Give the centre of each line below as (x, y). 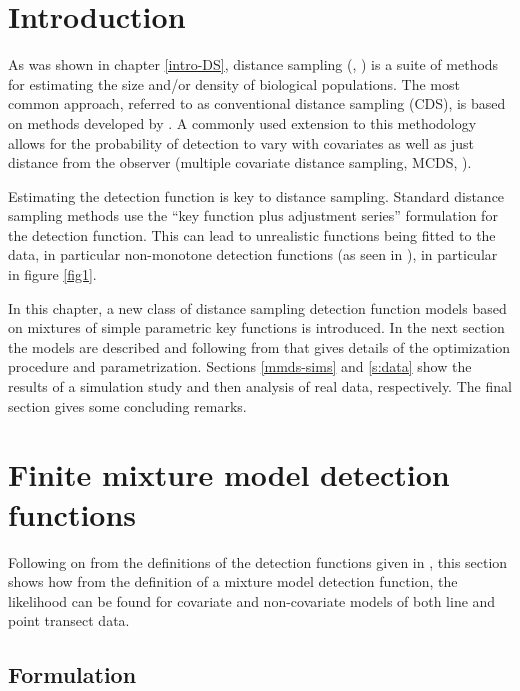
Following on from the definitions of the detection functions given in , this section (258, 561)
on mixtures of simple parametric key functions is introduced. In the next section (256, 327)
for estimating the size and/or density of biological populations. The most (234, 83)
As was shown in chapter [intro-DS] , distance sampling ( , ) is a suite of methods (253, 64)
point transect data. (69, 620)
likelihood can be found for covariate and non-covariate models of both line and (252, 600)
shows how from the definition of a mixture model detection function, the (233, 581)
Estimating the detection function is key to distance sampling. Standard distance (256, 195)
